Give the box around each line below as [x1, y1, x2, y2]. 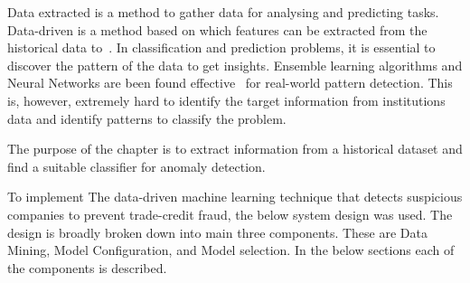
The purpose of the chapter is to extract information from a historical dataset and [7, 139, 463, 158]
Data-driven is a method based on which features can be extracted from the [7, 20, 428, 39]
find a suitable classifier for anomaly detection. [7, 156, 266, 175]
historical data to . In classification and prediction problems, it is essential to [7, 38, 436, 57]
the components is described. [7, 258, 167, 277]
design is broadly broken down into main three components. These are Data [7, 222, 428, 241]
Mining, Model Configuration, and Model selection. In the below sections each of [7, 241, 455, 259]
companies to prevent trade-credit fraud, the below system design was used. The [7, 204, 453, 223]
